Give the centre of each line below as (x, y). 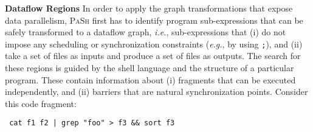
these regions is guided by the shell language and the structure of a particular (150, 68)
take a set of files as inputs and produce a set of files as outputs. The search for (153, 56)
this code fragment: (41, 103)
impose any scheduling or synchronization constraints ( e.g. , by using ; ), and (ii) (154, 43)
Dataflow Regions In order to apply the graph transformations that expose (149, 8)
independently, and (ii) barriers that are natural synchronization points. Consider (156, 92)
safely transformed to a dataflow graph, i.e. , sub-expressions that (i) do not (146, 32)
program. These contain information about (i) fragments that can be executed (150, 79)
